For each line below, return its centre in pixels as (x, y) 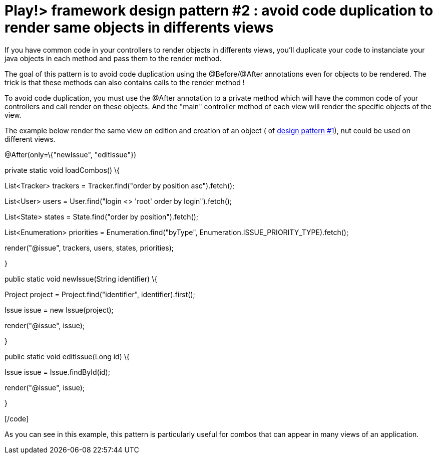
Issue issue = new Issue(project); (59, 310)
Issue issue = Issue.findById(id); (57, 372)
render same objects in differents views (139, 28)
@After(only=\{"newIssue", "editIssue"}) (71, 154)
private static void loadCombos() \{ (62, 170)
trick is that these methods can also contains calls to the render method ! (125, 82)
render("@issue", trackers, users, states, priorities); (89, 248)
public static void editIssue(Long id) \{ (67, 356)
